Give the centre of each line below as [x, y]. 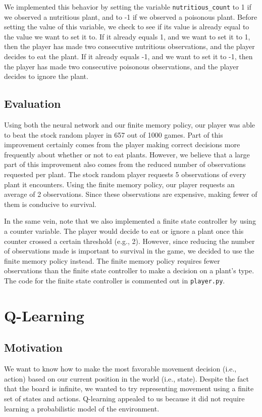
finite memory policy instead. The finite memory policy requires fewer [112, 260]
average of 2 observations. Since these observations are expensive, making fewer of [131, 194]
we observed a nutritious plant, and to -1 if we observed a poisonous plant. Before [131, 16]
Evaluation [33, 103]
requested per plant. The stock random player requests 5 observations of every [125, 174]
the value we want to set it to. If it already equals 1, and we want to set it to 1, [127, 36]
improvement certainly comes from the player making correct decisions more [122, 144]
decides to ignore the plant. [46, 76]
